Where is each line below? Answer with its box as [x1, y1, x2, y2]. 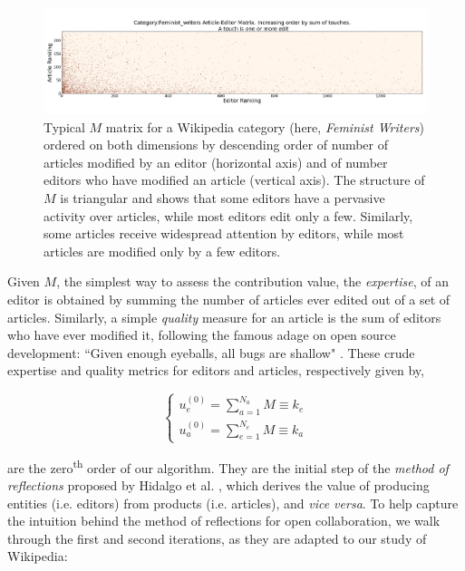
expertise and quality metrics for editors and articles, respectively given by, [7, 361, 424, 380]
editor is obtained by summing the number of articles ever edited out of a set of [7, 290, 450, 309]
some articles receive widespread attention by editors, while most [44, 224, 404, 243]
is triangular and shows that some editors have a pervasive [60, 189, 385, 208]
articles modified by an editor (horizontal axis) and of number [44, 152, 388, 171]
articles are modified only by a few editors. [44, 241, 281, 260]
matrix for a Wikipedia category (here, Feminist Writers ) [105, 117, 424, 136]
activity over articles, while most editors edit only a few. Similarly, [44, 206, 413, 225]
